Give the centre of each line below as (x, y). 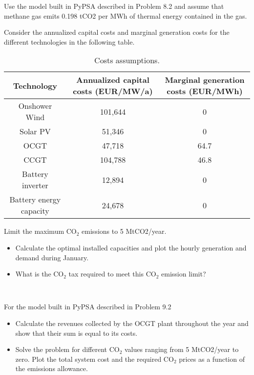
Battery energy (35, 200)
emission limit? (184, 274)
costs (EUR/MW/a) (113, 91)
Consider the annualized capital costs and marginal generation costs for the (117, 32)
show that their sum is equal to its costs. (76, 333)
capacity (35, 211)
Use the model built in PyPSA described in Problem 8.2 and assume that (114, 6)
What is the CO (40, 274)
